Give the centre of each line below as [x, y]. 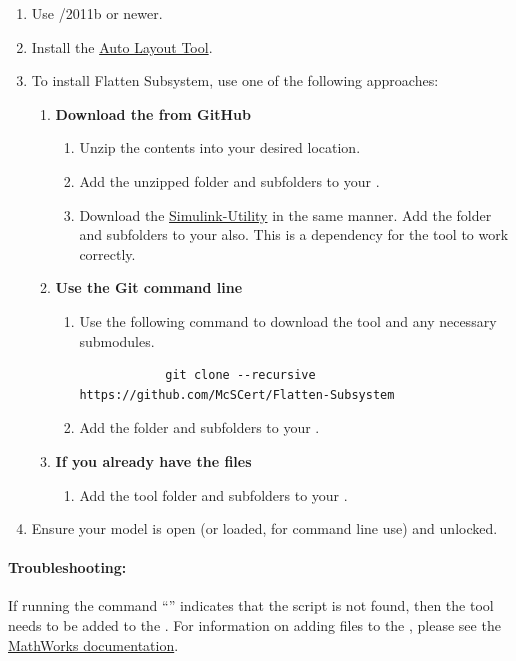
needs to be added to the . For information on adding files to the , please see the [254, 625]
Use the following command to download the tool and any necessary [288, 320]
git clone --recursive [240, 375]
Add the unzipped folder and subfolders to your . [229, 180]
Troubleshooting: [67, 567]
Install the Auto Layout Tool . [122, 46]
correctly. [107, 253]
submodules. [117, 340]
